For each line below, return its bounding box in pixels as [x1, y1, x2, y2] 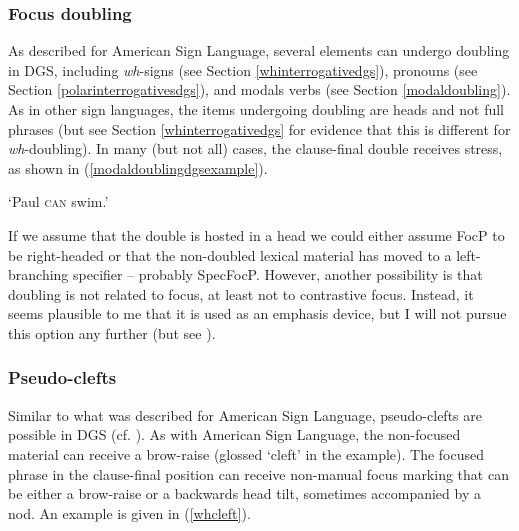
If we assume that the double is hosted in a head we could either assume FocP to [8, 224, 505, 245]
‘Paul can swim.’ [8, 191, 109, 212]
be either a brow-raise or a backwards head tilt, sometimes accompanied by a [8, 483, 481, 504]
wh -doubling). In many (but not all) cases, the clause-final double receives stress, [8, 138, 503, 159]
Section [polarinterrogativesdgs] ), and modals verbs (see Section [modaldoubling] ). [8, 79, 511, 100]
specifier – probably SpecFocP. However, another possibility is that [73, 264, 483, 285]
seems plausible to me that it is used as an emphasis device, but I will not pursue [8, 303, 507, 324]
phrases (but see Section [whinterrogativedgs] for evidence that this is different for [8, 118, 511, 139]
